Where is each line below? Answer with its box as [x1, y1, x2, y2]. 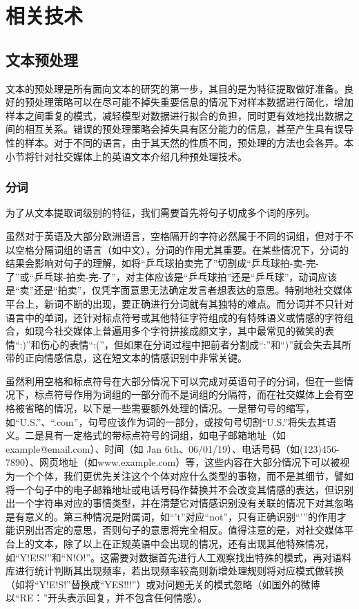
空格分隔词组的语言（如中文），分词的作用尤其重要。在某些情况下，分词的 [14, 242, 349, 256]
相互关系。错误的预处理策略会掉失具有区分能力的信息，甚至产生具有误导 [24, 122, 353, 136]
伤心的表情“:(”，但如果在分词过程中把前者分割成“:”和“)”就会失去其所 [40, 337, 351, 351]
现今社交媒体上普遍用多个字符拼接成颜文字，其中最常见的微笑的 [34, 324, 324, 338]
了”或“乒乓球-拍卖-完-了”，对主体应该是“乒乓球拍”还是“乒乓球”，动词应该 [6, 269, 338, 283]
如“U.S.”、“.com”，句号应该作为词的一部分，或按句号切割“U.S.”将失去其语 [6, 414, 336, 429]
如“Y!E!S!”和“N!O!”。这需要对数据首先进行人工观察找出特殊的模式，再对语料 [6, 550, 352, 564]
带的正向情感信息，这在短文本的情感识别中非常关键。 [6, 350, 247, 365]
